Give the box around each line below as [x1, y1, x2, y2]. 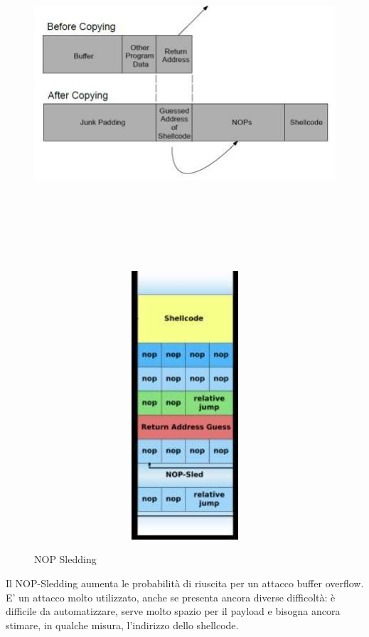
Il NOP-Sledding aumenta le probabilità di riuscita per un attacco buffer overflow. [6, 576, 364, 591]
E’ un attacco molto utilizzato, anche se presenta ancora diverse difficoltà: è [6, 589, 336, 604]
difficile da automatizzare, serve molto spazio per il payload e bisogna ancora [6, 604, 341, 619]
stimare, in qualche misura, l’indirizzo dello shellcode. [6, 617, 239, 632]
